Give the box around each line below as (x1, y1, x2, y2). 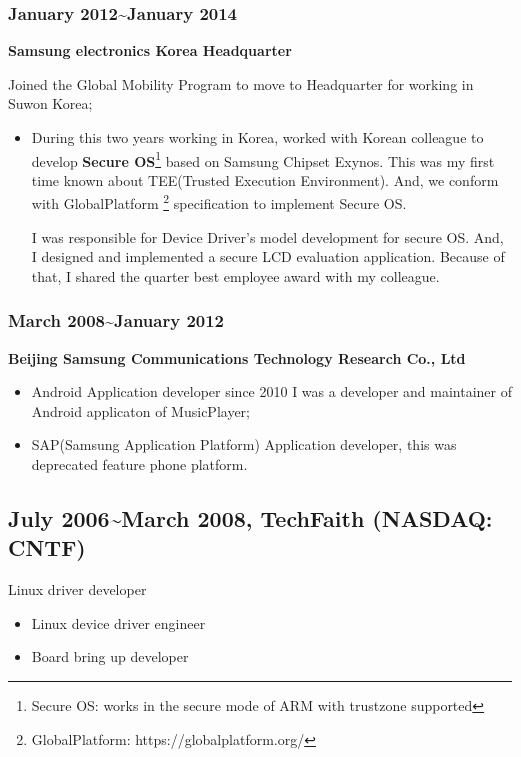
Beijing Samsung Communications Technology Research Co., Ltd (8, 347, 466, 368)
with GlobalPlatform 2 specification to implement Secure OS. (31, 190, 407, 214)
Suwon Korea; (8, 93, 93, 114)
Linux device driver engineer (31, 612, 206, 633)
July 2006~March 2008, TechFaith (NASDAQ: (8, 503, 493, 534)
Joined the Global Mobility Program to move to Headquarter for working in (8, 73, 474, 94)
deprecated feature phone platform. (31, 454, 248, 475)
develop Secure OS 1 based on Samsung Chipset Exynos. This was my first (31, 147, 495, 171)
